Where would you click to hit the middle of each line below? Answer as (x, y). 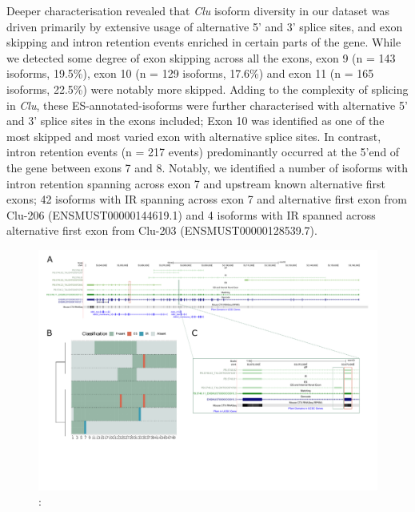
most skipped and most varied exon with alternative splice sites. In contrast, (194, 136)
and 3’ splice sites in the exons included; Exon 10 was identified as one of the (196, 121)
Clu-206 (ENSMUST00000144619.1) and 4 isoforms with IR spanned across (191, 214)
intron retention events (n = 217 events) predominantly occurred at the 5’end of (203, 152)
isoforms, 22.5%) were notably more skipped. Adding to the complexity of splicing (207, 89)
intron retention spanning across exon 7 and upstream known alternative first (196, 183)
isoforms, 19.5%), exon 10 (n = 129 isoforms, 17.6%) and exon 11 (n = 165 (190, 73)
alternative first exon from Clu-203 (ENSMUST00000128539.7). (162, 230)
